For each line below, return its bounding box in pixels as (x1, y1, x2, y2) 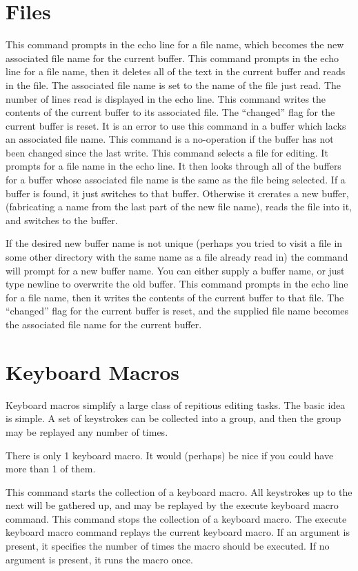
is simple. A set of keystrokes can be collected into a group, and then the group (6, 411, 341, 425)
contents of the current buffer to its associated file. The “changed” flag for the (6, 105, 335, 119)
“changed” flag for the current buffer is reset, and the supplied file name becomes (6, 303, 349, 318)
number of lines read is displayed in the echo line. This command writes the (6, 91, 326, 106)
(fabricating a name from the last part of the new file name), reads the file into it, (6, 199, 352, 214)
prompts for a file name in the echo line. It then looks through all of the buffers (6, 159, 341, 173)
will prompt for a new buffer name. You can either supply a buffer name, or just (6, 263, 345, 277)
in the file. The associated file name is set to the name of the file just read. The (6, 77, 341, 92)
